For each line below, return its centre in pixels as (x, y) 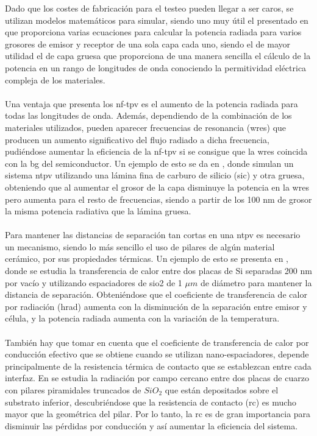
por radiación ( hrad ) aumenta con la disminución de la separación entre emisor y (156, 306)
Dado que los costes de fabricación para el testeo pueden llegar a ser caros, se (149, 8)
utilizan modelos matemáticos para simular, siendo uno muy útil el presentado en (157, 20)
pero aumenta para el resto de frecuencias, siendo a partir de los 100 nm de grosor (158, 199)
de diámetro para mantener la (256, 282)
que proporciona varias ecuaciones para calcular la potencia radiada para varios (153, 32)
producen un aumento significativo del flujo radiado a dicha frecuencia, (137, 139)
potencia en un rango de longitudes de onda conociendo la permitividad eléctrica (156, 67)
